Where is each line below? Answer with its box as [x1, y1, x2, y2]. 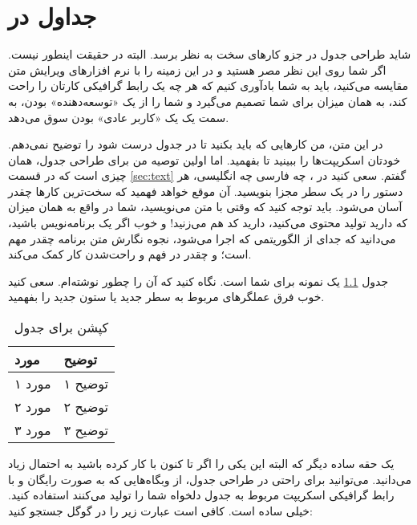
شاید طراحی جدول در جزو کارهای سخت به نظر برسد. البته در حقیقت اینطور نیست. [8, 46, 411, 63]
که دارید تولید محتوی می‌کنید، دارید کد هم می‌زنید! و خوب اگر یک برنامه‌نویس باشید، [8, 214, 407, 231]
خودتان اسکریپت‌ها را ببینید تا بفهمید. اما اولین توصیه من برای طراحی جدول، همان [8, 151, 401, 168]
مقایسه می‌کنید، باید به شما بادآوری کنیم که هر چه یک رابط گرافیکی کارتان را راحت [8, 77, 409, 94]
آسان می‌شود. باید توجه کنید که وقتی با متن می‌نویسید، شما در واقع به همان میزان [8, 198, 403, 215]
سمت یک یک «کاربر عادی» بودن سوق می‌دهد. [8, 108, 229, 125]
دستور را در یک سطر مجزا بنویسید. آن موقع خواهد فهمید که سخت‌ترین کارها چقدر [8, 182, 403, 199]
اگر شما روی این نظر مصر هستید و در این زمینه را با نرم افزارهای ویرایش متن [8, 61, 387, 78]
